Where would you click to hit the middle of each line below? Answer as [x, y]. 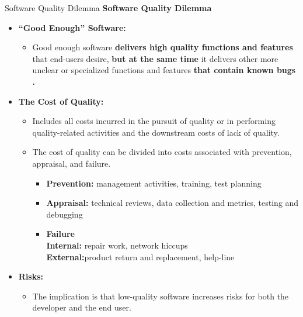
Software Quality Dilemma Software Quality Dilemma [108, 8]
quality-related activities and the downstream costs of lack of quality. [156, 132]
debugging [65, 214]
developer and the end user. [82, 307]
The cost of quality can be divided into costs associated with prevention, [162, 152]
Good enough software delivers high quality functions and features [163, 47]
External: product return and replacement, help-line [140, 256]
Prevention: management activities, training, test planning [154, 183]
